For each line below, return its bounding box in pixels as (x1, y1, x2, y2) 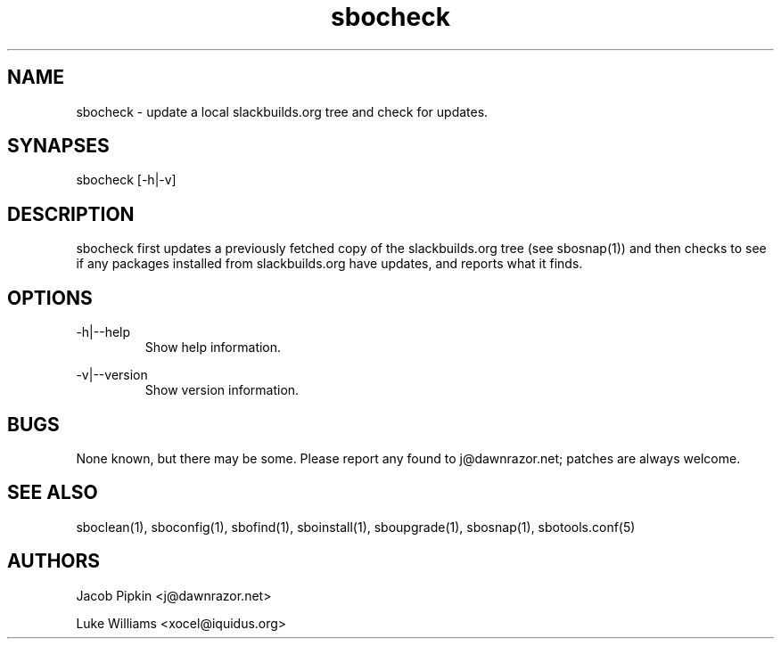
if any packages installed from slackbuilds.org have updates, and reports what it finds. (76, 256, 583, 272)
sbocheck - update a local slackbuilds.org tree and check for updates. (76, 103, 489, 119)
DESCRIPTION (7, 202, 135, 225)
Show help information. (144, 339, 282, 356)
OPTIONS (7, 286, 93, 309)
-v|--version (76, 367, 148, 383)
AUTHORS (7, 550, 101, 573)
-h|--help (76, 324, 131, 340)
